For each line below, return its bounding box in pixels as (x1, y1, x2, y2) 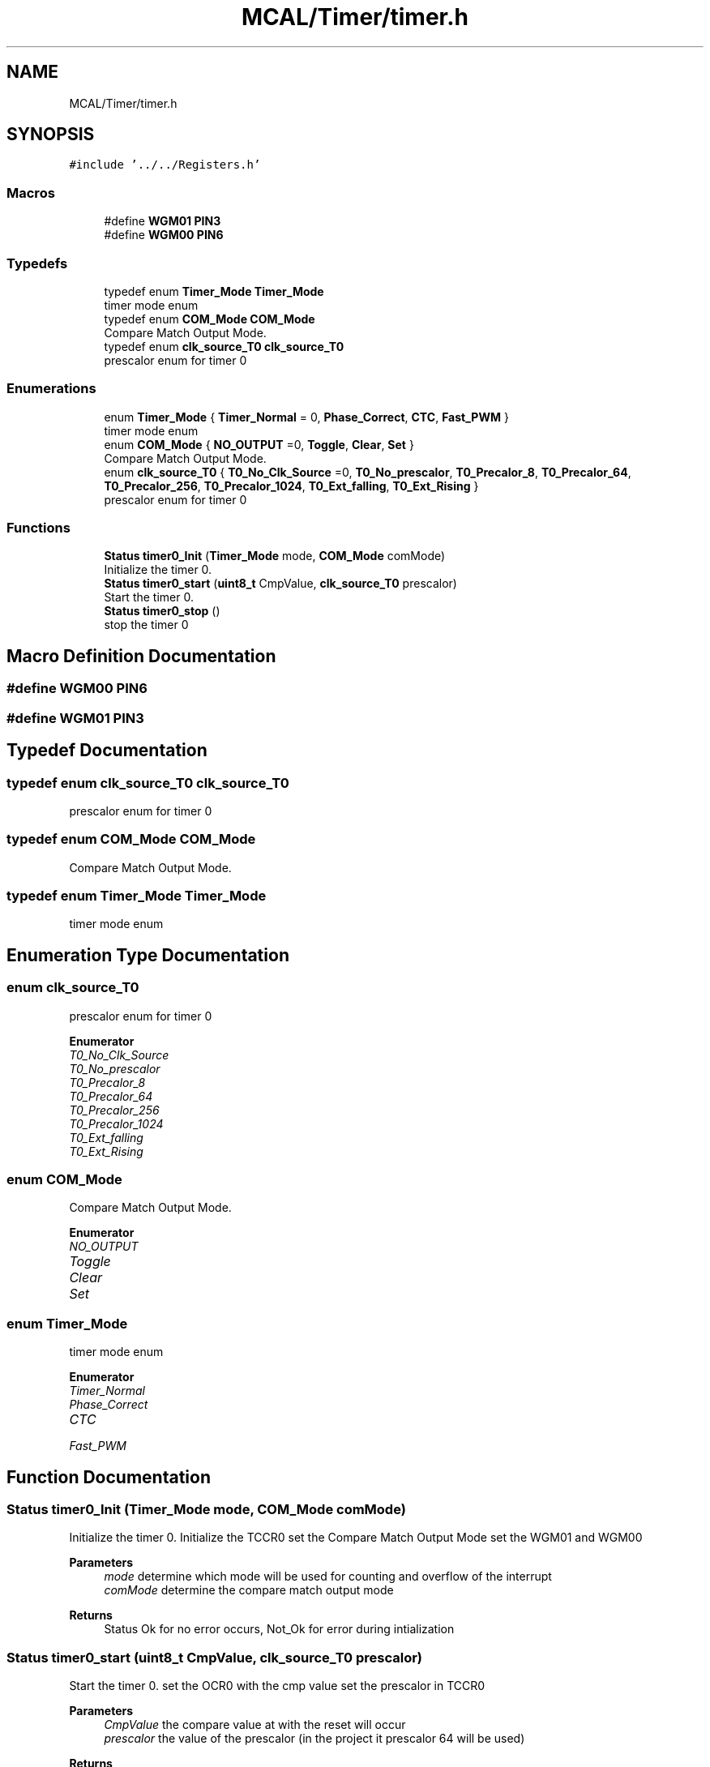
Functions (6, 520, 71, 537)
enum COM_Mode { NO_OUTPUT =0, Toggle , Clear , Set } (104, 437, 414, 451)
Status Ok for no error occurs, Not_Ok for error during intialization (104, 1622, 455, 1637)
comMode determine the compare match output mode (104, 1583, 394, 1598)
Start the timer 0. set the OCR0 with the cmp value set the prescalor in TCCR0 (69, 1679, 485, 1693)
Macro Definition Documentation (6, 645, 276, 666)
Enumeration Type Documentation (6, 944, 289, 965)
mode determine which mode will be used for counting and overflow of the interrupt (104, 1569, 552, 1584)
